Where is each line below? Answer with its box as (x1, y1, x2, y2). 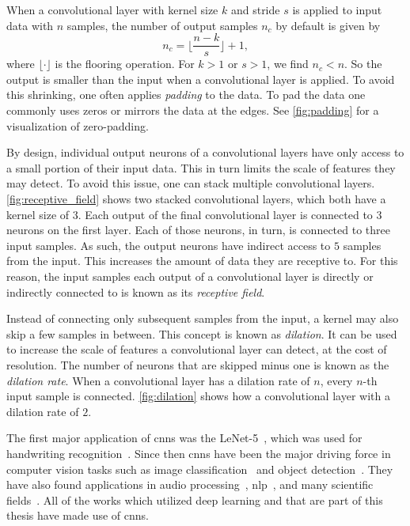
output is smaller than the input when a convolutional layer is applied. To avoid (6, 70, 395, 87)
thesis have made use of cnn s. (6, 507, 149, 524)
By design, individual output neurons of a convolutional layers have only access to (6, 144, 404, 161)
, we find (267, 55, 309, 72)
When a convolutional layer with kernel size (6, 2, 218, 17)
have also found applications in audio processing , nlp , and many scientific (6, 476, 374, 493)
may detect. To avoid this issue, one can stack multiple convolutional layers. (6, 175, 375, 191)
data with (6, 17, 54, 33)
